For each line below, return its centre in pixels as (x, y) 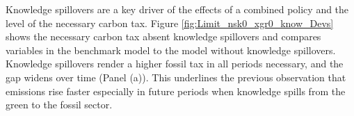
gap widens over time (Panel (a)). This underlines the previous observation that (176, 77)
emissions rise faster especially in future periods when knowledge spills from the (176, 91)
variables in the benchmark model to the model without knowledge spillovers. (171, 50)
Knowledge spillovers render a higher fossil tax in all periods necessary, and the (175, 64)
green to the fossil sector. (59, 105)
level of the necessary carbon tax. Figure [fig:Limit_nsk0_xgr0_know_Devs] (170, 23)
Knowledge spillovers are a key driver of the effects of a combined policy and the (177, 9)
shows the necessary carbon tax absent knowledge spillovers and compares (163, 36)
